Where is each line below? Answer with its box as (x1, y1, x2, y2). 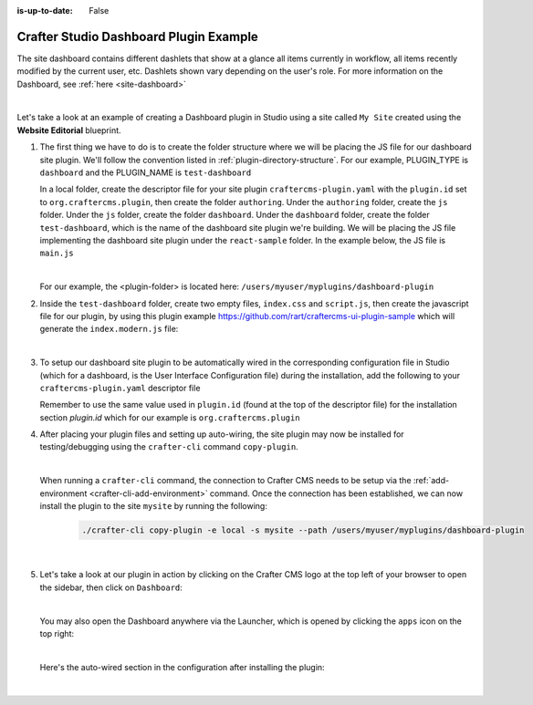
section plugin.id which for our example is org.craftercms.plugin (39, 411, 300, 423)
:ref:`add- (413, 475, 450, 486)
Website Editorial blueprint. (16, 124, 122, 136)
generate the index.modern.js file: (39, 324, 179, 335)
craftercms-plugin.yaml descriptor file (39, 382, 201, 393)
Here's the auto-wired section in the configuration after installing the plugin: (39, 661, 325, 672)
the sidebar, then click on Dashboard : (39, 582, 183, 593)
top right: (39, 627, 75, 638)
